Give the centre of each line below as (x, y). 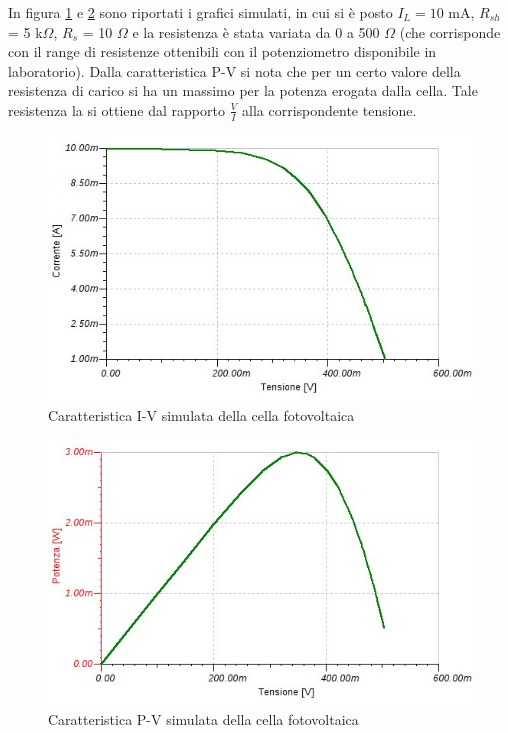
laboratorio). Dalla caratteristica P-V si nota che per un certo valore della (234, 70)
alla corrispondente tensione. (329, 109)
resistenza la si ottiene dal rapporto (116, 109)
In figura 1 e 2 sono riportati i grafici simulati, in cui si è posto (200, 12)
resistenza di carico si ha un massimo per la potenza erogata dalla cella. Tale (243, 90)
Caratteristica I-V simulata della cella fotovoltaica (201, 414)
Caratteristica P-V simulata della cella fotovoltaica (203, 719)
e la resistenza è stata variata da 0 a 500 (256, 31)
